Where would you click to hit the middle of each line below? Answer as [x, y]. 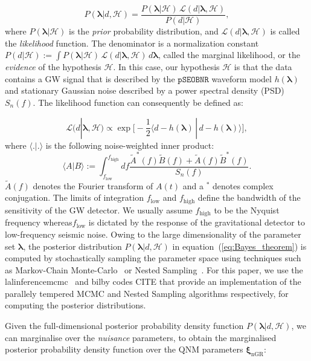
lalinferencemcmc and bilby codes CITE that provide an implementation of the [153, 281]
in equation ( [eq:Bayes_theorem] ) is [239, 246]
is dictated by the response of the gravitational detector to [197, 222]
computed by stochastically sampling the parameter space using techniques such [153, 258]
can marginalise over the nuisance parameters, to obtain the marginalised [141, 337]
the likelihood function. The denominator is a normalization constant [132, 43]
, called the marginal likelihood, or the [229, 55]
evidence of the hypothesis [53, 67]
